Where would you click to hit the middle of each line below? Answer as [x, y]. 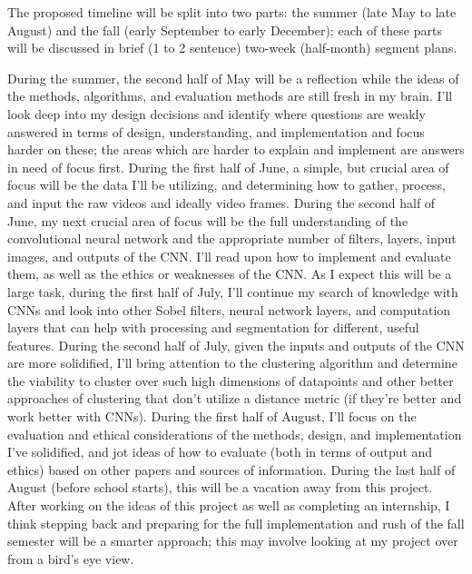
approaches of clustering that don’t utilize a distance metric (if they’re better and [235, 398]
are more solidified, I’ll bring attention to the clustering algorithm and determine [232, 363]
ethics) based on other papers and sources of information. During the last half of [231, 469]
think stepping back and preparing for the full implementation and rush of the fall [236, 523]
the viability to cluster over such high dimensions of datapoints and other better [231, 380]
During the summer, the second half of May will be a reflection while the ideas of [233, 78]
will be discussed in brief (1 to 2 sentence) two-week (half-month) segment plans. [232, 48]
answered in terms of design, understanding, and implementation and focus [216, 131]
